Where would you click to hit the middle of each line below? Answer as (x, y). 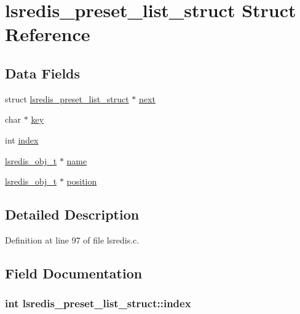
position (82, 181)
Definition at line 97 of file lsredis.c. (72, 239)
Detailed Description (72, 214)
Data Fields (43, 73)
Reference (48, 34)
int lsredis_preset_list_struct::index (98, 303)
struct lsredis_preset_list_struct (67, 98)
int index (22, 140)
